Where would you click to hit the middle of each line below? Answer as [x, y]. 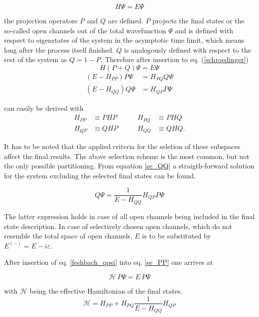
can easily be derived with [44, 108]
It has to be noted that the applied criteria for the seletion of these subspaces [122, 146]
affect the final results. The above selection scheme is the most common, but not [127, 156]
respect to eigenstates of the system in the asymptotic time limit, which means [124, 40]
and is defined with [204, 30]
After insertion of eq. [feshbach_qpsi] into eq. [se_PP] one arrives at [109, 262]
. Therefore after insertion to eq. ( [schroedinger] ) [174, 59]
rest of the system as [36, 59]
